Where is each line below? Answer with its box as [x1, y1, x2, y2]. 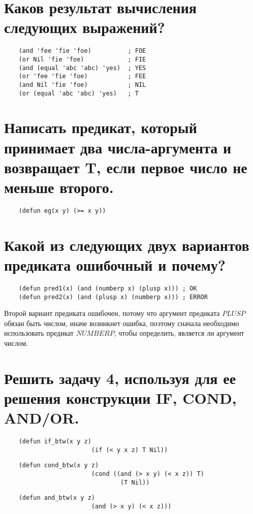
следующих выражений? [4, 17, 165, 38]
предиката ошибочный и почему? [4, 254, 226, 275]
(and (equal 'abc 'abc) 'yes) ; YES [18, 64, 146, 72]
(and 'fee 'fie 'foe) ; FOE [18, 47, 146, 55]
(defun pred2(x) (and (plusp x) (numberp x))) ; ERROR [18, 293, 208, 301]
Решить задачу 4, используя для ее [4, 367, 236, 388]
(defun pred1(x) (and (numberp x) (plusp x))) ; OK [18, 284, 197, 292]
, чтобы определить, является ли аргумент [114, 328, 244, 338]
